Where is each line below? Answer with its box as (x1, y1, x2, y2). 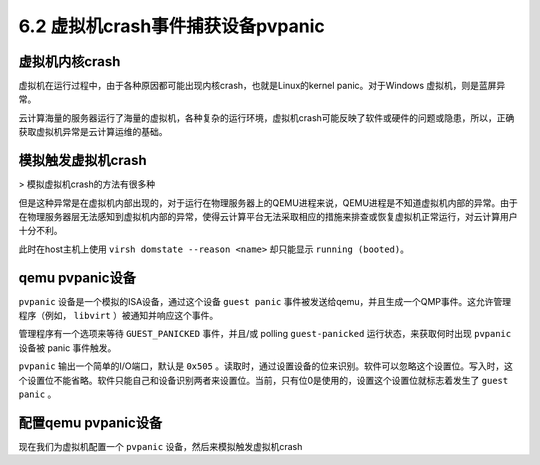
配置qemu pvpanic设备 (18, 414, 163, 431)
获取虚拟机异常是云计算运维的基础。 (18, 126, 168, 138)
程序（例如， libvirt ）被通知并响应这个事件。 (18, 310, 219, 321)
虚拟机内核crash (18, 53, 121, 70)
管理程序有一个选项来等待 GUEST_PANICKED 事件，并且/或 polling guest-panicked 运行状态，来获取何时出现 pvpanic (18, 328, 512, 340)
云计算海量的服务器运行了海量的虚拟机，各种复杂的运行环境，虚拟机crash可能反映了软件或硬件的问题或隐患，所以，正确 (18, 111, 515, 124)
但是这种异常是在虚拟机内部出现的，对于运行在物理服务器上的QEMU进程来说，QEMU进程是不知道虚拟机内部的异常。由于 (18, 196, 519, 209)
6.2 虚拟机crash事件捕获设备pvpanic (18, 15, 325, 37)
